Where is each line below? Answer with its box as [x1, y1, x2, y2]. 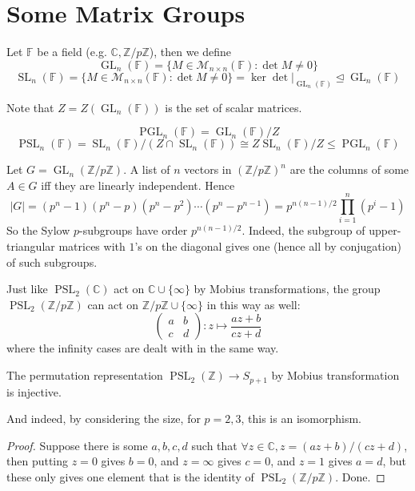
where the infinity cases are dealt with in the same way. [6, 340, 279, 356]
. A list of [123, 161, 170, 178]
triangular [6, 238, 55, 255]
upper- [369, 222, 401, 239]
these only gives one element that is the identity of [6, 468, 254, 485]
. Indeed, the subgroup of [241, 222, 365, 239]
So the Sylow [6, 222, 70, 239]
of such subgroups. [6, 253, 98, 270]
